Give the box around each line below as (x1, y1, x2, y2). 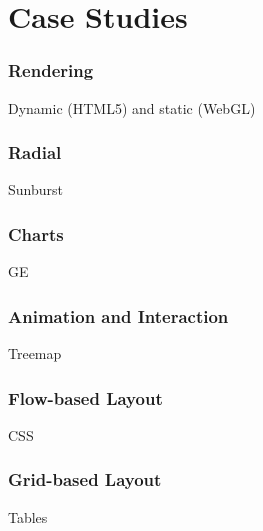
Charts (8, 221, 64, 246)
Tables (8, 506, 48, 527)
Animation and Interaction (8, 303, 229, 328)
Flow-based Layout (8, 385, 163, 410)
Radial (8, 140, 62, 165)
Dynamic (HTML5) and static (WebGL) (8, 97, 256, 118)
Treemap (8, 343, 62, 364)
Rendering (8, 58, 94, 83)
